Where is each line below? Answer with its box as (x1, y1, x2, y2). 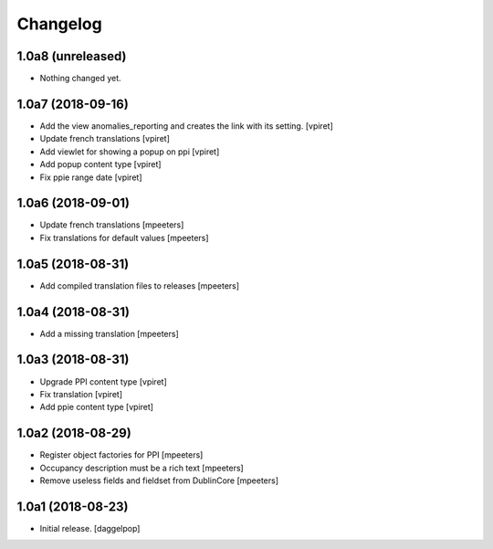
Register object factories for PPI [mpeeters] (39, 449, 204, 460)
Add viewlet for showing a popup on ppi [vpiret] (39, 146, 220, 157)
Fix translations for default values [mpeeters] (39, 232, 209, 243)
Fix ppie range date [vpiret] (39, 172, 142, 183)
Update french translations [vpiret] (39, 133, 171, 144)
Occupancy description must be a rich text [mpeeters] (39, 462, 244, 473)
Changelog (16, 14, 102, 34)
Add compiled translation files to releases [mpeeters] (39, 280, 240, 291)
